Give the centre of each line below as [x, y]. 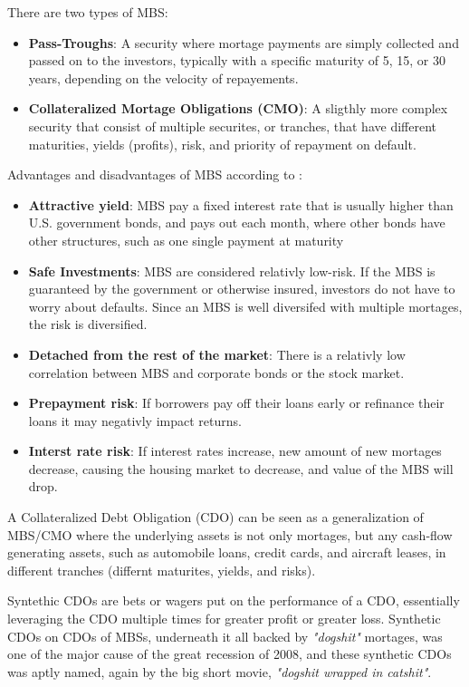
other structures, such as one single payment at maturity [186, 240]
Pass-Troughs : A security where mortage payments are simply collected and [244, 42]
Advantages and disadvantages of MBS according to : [155, 174]
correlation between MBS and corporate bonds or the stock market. [216, 372]
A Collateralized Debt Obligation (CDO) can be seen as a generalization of [215, 517]
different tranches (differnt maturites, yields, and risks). [162, 570]
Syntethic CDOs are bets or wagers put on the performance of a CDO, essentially [234, 600]
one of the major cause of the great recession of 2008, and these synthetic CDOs [230, 654]
